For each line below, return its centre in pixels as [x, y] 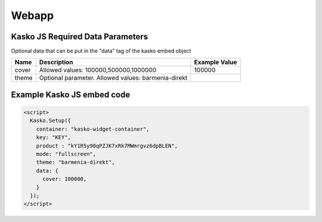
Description [56, 62]
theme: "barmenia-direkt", [76, 162]
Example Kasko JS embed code [71, 94]
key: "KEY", [54, 137]
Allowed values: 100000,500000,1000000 [98, 70]
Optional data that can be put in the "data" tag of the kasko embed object [101, 51]
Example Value [216, 62]
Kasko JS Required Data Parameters [80, 37]
